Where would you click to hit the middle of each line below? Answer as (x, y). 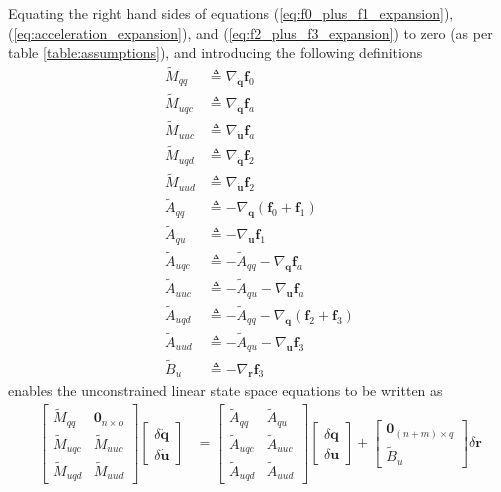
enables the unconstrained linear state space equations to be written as (225, 390)
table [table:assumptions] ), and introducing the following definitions (215, 52)
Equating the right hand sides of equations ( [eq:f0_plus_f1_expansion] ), (231, 13)
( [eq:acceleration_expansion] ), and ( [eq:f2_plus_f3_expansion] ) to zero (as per (250, 32)
